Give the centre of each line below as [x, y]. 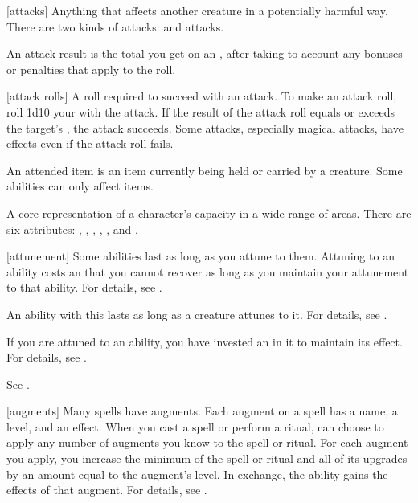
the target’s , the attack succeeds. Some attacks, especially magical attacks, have [205, 127]
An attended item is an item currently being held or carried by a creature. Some [205, 170]
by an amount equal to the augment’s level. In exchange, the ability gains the [197, 474]
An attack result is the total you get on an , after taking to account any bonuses [205, 53]
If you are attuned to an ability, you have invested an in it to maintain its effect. [205, 341]
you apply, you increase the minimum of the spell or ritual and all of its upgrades [207, 458]
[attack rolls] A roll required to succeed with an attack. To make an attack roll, [202, 96]
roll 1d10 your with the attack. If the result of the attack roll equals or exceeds [201, 111]
